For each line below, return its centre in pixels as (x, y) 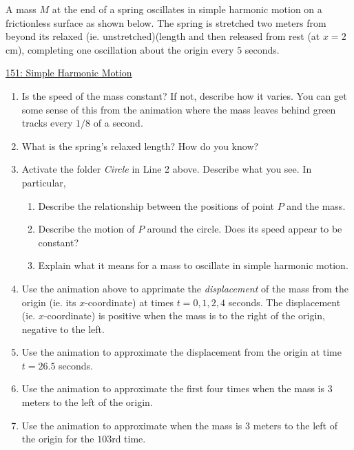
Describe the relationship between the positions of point (156, 205)
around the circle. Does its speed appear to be (244, 229)
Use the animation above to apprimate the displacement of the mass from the (185, 288)
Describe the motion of (86, 229)
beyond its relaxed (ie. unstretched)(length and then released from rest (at (163, 36)
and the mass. (316, 205)
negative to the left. (63, 329)
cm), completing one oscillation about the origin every (120, 49)
